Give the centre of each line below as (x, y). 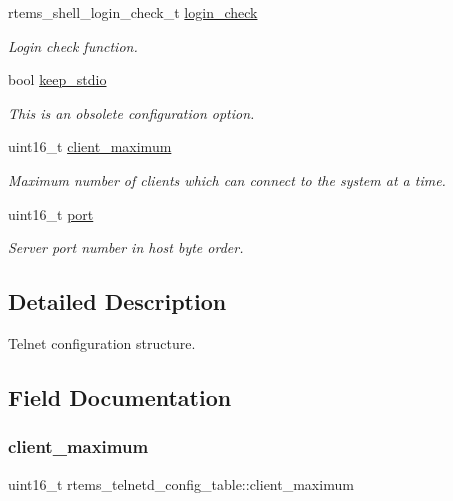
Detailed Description (117, 301)
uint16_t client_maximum (90, 146)
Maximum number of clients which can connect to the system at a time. (227, 179)
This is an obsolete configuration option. (131, 112)
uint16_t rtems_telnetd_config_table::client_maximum (181, 483)
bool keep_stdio (57, 79)
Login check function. (73, 45)
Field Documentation (120, 396)
